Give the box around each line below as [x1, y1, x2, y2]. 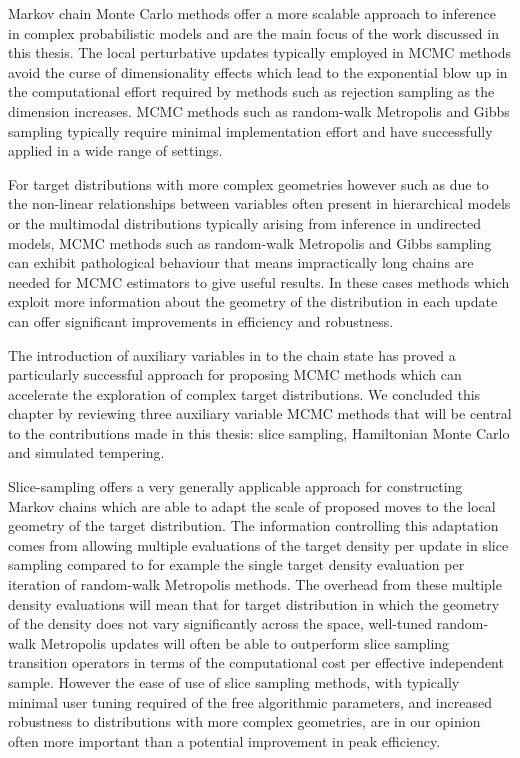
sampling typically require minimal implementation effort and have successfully [8, 120, 493, 141]
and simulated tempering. [8, 442, 165, 463]
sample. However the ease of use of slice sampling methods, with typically [8, 672, 460, 692]
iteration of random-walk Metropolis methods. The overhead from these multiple [8, 574, 502, 595]
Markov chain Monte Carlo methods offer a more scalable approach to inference [8, 3, 497, 23]
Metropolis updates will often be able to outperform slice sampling [40, 632, 450, 653]
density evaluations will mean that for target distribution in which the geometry [8, 593, 500, 614]
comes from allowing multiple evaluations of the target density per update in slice [8, 534, 509, 555]
